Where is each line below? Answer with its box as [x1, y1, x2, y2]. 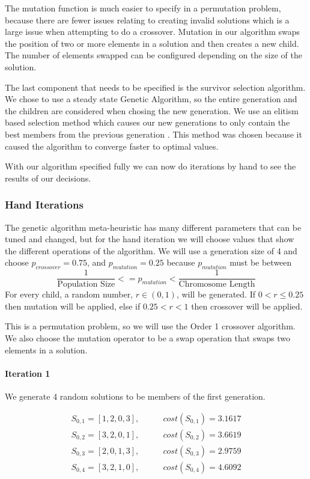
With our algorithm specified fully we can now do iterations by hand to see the [5, 160, 296, 172]
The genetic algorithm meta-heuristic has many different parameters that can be [5, 221, 302, 233]
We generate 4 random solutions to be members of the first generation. [5, 389, 266, 402]
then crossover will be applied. [191, 299, 303, 312]
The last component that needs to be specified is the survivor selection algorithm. [5, 81, 306, 93]
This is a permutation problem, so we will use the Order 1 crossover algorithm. [5, 320, 296, 332]
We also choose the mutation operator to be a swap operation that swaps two [5, 331, 290, 344]
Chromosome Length [178, 280, 255, 289]
